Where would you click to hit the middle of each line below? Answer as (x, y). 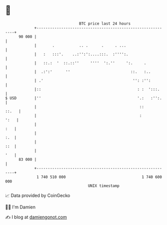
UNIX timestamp (104, 186)
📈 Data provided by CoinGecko (38, 195)
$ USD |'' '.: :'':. (84, 98)
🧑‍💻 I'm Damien (20, 207)
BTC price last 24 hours (105, 24)
